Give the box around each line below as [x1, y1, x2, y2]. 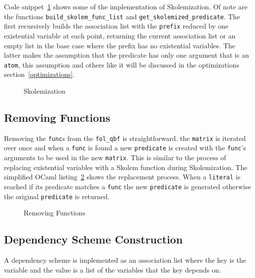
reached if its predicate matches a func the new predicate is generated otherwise [4, 181, 251, 191]
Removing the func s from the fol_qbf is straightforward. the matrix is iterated [4, 133, 246, 143]
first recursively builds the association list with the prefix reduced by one [4, 21, 229, 31]
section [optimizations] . [4, 69, 75, 79]
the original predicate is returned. [4, 191, 109, 201]
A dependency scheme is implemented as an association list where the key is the [4, 255, 246, 265]
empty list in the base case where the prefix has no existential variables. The [4, 40, 235, 50]
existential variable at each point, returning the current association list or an [4, 30, 236, 40]
